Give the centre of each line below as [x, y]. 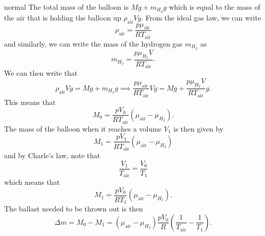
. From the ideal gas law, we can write [201, 17]
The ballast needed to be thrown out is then [74, 209]
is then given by [198, 128]
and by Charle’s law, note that [52, 155]
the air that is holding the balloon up [63, 17]
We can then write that [41, 73]
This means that [30, 102]
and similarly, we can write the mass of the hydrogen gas [94, 43]
